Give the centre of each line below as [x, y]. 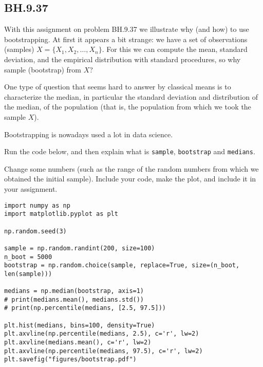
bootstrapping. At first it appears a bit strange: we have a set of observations [126, 39]
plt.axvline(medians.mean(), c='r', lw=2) [78, 343]
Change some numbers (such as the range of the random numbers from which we [131, 168]
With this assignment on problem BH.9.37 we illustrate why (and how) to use [127, 29]
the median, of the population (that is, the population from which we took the [128, 107]
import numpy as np [37, 205]
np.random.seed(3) [35, 231]
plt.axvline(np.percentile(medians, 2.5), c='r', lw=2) [102, 334]
